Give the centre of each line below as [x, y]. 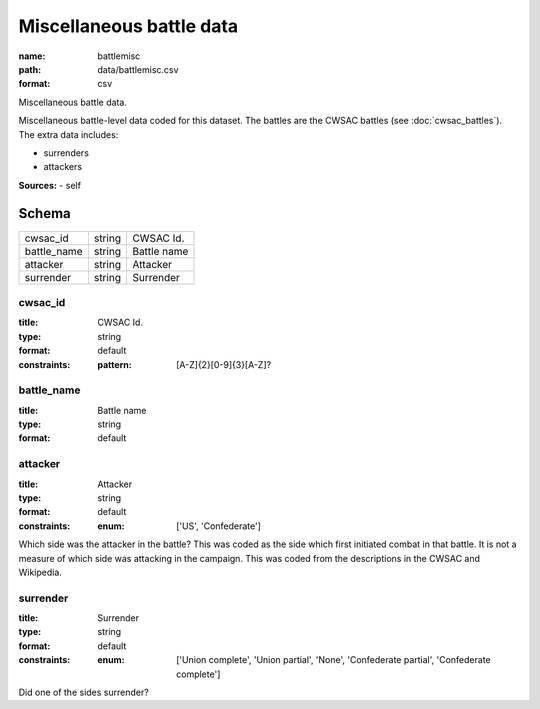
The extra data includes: [68, 134]
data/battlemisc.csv [138, 69]
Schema [45, 213]
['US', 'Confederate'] [219, 526]
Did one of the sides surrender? [83, 692]
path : [30, 69]
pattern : [114, 364]
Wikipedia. [40, 572]
